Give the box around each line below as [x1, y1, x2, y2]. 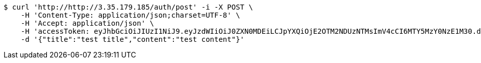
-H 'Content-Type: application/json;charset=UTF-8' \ [20, 11, 240, 19]
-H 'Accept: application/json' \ [20, 19, 155, 27]
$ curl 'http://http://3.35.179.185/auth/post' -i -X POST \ [4, 3, 253, 11]
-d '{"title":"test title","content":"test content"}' [20, 35, 245, 43]
